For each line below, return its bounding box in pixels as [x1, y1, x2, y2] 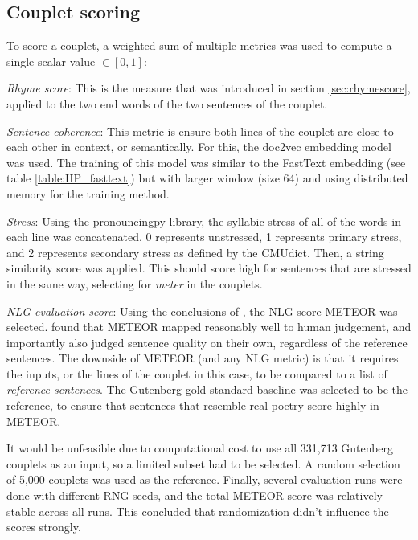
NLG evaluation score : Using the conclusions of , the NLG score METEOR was [6, 302, 398, 319]
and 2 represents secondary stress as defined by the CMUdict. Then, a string [6, 243, 384, 260]
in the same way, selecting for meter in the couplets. [6, 275, 263, 292]
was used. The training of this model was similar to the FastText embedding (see [6, 153, 406, 170]
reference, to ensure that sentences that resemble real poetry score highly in [6, 397, 379, 414]
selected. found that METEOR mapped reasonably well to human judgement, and [6, 318, 412, 335]
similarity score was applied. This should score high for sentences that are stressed [6, 260, 412, 276]
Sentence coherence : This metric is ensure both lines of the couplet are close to [6, 122, 394, 139]
